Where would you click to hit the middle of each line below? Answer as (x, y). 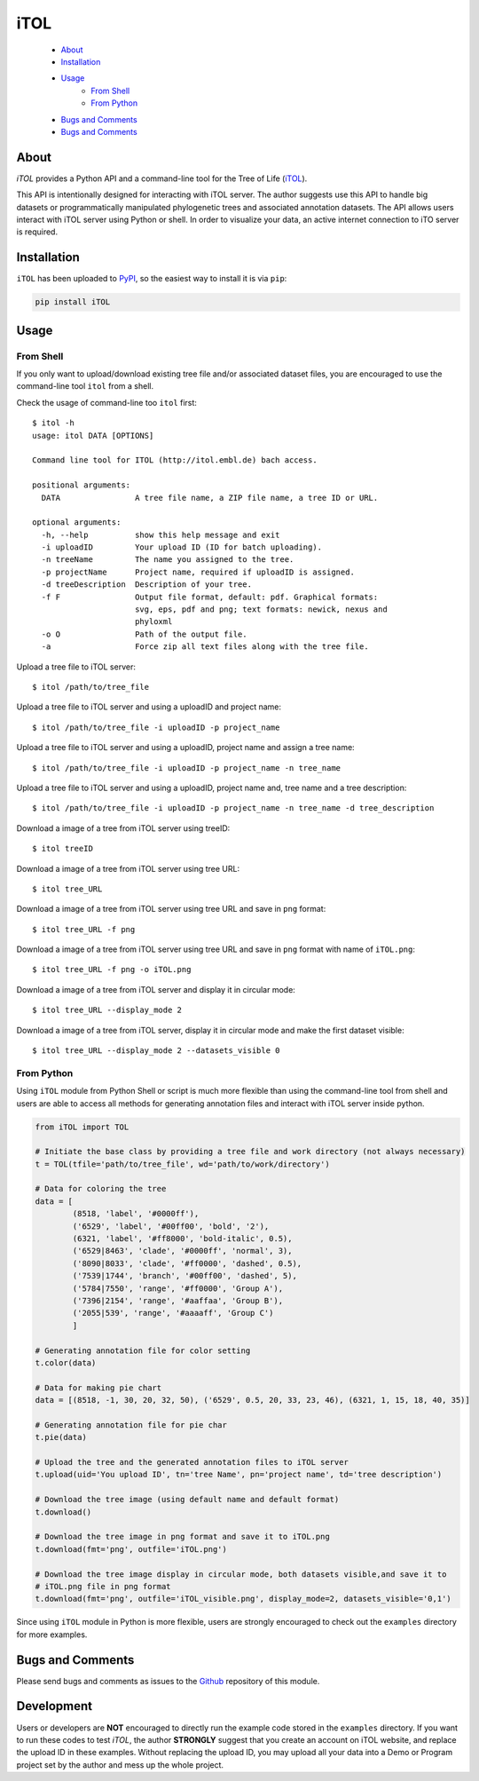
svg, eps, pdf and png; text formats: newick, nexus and (261, 609)
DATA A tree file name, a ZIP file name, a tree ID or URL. (210, 498)
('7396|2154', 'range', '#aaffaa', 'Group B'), (178, 1301)
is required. (37, 232)
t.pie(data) (61, 1437)
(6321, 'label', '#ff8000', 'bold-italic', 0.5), (182, 1239)
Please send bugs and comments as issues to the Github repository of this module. (168, 1681)
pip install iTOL (73, 302)
